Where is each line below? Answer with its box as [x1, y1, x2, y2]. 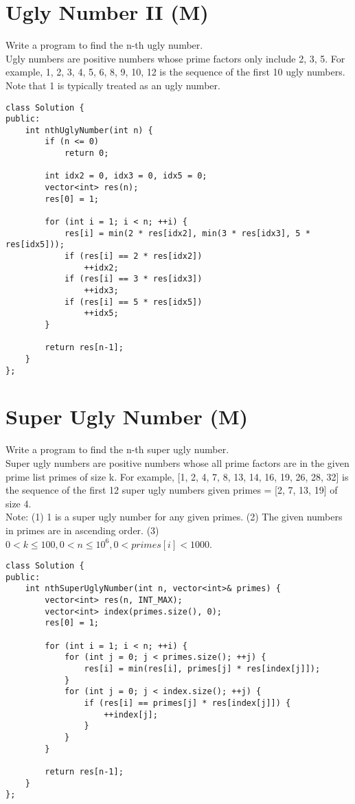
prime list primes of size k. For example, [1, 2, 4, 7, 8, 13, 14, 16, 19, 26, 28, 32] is [5, 469, 349, 483]
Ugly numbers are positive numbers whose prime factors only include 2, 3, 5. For [5, 51, 345, 65]
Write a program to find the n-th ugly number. [5, 38, 203, 52]
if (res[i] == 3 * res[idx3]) [64, 274, 203, 284]
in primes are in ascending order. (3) [5, 522, 159, 537]
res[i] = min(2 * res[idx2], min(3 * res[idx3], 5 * [64, 228, 310, 238]
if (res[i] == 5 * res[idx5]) [64, 297, 203, 307]
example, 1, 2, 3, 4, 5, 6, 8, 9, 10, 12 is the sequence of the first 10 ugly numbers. [5, 65, 345, 79]
